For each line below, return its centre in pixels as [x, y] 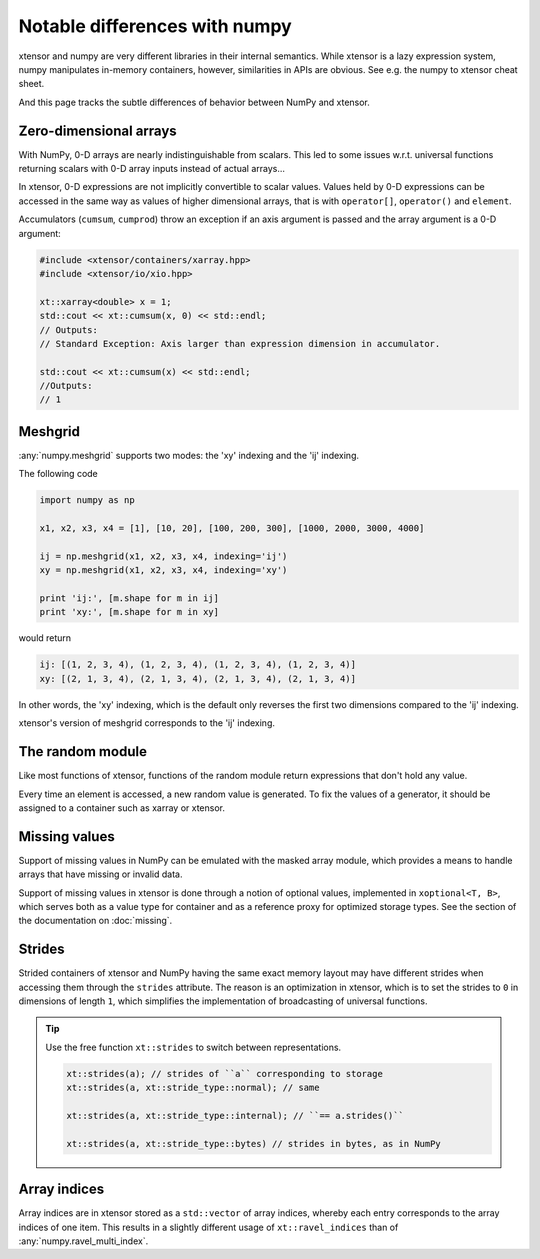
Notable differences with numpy [155, 26]
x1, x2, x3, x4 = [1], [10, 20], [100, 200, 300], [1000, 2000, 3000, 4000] [232, 528]
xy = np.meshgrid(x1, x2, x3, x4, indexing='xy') [163, 570]
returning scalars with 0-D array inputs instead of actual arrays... [151, 169]
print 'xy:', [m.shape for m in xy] [129, 612]
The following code [58, 474]
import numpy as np [87, 500]
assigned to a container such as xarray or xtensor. [121, 807]
